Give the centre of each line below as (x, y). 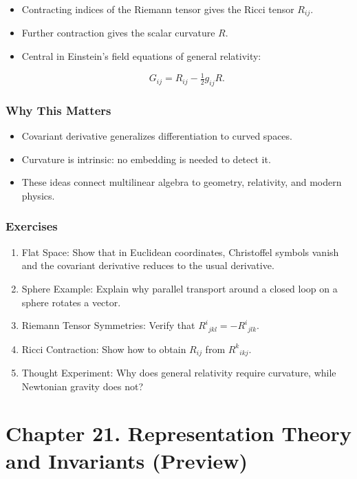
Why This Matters (58, 110)
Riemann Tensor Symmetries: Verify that (108, 325)
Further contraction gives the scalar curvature (118, 33)
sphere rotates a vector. (71, 302)
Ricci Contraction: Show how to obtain (104, 349)
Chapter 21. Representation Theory (178, 433)
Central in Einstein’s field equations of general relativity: (141, 56)
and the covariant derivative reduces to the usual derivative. (148, 265)
